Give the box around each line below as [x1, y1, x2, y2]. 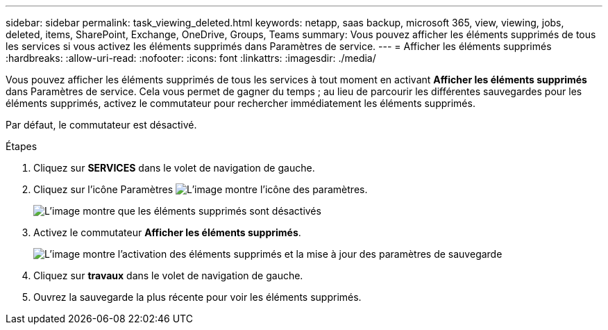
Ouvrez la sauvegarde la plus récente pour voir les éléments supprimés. [33, 291, 362, 303]
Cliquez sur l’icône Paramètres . [33, 183, 368, 195]
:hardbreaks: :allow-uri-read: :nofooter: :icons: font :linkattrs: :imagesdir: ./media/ [6, 52, 376, 64]
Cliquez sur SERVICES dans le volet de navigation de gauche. [33, 162, 315, 174]
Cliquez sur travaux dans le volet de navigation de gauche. [33, 270, 303, 281]
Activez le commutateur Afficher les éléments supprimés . [33, 226, 301, 238]
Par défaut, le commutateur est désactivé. [6, 119, 197, 131]
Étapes [6, 140, 37, 152]
